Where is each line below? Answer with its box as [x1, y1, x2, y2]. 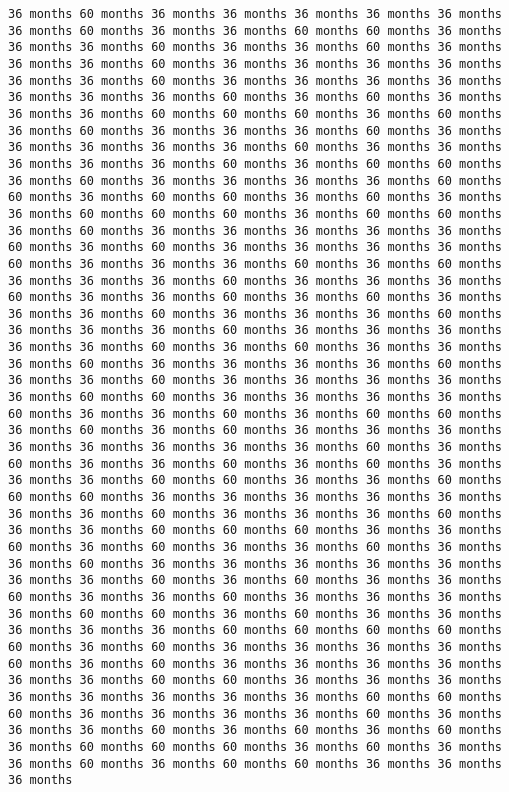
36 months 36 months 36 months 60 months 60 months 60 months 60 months [8, 623, 502, 638]
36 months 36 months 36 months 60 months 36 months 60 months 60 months [8, 156, 502, 171]
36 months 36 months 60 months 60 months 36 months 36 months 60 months [8, 473, 502, 488]
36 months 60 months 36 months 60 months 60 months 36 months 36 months [8, 756, 502, 771]
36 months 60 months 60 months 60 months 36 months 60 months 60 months [8, 206, 502, 221]
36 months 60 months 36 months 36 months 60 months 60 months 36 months [8, 23, 502, 38]
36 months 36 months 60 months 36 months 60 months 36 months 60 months [8, 723, 502, 738]
